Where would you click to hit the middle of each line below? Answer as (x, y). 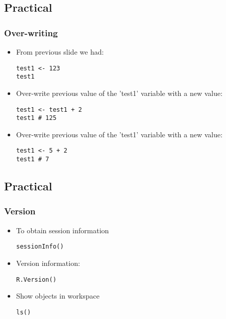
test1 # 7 (33, 159)
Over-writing (31, 32)
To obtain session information (62, 230)
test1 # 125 (36, 118)
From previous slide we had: (60, 52)
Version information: (48, 263)
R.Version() (36, 279)
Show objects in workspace (58, 296)
